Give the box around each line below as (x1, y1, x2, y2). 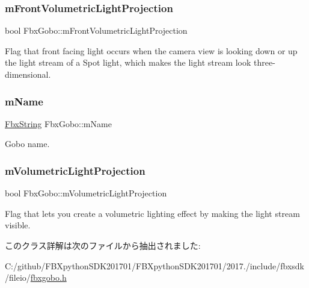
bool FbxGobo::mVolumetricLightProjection (5, 187, 167, 199)
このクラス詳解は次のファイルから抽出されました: (5, 239, 201, 251)
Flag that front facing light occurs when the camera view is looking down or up (5, 44, 298, 57)
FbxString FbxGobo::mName (5, 117, 112, 130)
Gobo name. (5, 137, 50, 150)
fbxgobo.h (30, 271, 67, 284)
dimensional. (5, 68, 51, 80)
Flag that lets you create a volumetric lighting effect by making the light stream (5, 207, 300, 219)
